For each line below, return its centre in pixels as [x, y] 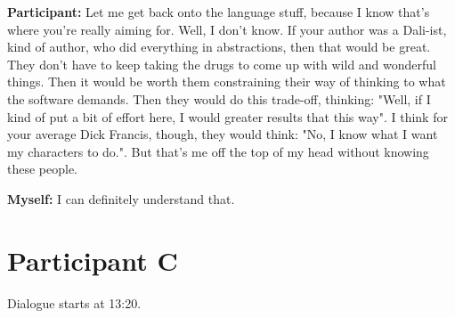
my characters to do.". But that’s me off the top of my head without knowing [218, 151]
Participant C [93, 260]
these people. [43, 169]
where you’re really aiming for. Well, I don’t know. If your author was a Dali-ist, [227, 29]
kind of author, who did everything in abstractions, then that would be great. [219, 47]
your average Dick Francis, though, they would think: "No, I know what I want [223, 134]
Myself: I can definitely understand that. [121, 198]
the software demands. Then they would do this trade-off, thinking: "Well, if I [219, 98]
